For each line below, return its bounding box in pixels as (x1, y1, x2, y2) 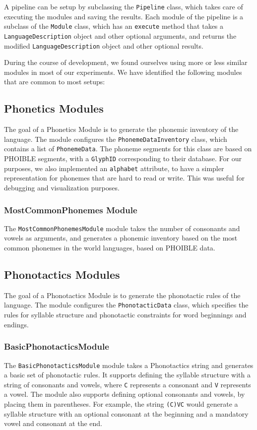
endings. (4, 319, 29, 329)
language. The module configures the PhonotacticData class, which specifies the (4, 300, 249, 310)
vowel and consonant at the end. (4, 418, 103, 429)
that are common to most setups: (4, 76, 105, 87)
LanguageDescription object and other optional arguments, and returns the (4, 30, 237, 41)
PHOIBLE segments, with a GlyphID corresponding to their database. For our (4, 153, 242, 164)
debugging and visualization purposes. (4, 183, 120, 193)
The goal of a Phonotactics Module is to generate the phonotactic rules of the (4, 290, 241, 300)
